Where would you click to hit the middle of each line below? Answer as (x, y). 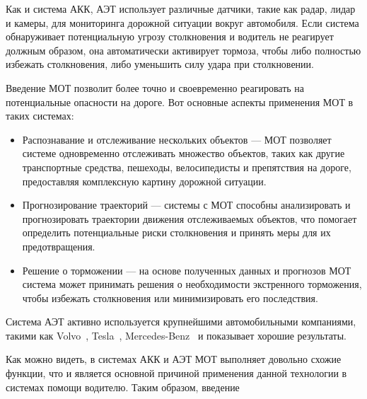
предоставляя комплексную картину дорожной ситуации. (144, 181)
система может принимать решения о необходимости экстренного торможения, (192, 284)
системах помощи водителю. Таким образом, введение (123, 387)
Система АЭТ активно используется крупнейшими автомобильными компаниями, (181, 322)
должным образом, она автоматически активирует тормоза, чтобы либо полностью (183, 50)
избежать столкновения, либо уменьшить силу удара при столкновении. (160, 64)
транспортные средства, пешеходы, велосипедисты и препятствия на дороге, (187, 167)
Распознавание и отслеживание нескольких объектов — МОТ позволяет (177, 139)
